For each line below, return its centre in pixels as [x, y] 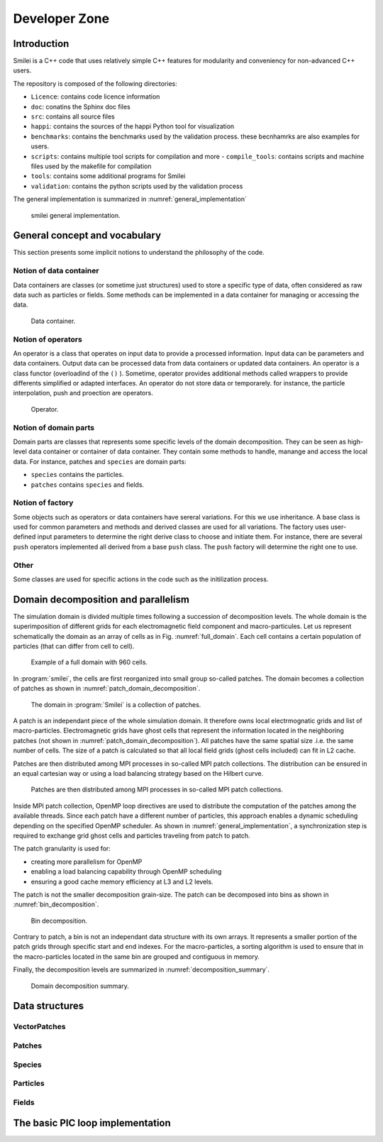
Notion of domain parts [54, 427]
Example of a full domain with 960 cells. [89, 662]
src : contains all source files [73, 116]
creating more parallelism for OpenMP [87, 862]
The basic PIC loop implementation [92, 1123]
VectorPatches [39, 1027]
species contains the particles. [77, 475]
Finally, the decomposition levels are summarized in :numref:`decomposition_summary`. [141, 970]
